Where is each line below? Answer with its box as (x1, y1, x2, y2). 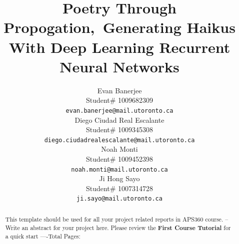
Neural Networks (59, 56, 179, 76)
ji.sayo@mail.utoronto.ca (76, 195, 162, 203)
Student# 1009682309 (85, 95, 153, 105)
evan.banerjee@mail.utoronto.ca (65, 107, 173, 114)
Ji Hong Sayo (99, 173, 140, 184)
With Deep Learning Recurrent (8, 36, 230, 57)
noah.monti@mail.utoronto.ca (71, 166, 168, 173)
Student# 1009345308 (85, 124, 153, 135)
